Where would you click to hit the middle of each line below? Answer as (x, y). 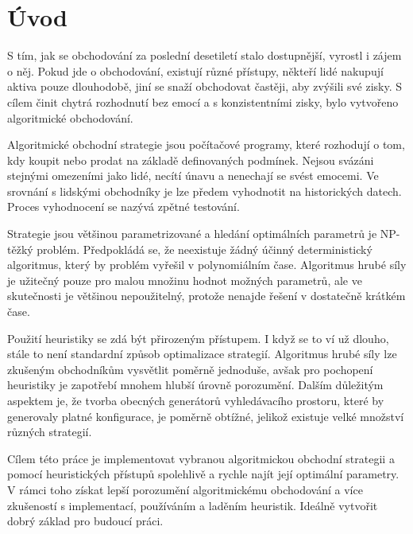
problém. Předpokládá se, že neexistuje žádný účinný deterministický (205, 249)
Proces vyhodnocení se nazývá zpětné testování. (124, 207)
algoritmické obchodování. (70, 117)
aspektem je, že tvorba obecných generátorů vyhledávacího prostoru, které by (196, 400)
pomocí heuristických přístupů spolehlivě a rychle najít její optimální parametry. (203, 474)
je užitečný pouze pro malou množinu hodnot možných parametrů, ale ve (185, 280)
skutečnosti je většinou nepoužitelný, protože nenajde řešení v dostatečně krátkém (206, 296)
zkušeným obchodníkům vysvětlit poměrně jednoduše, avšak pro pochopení (190, 369)
